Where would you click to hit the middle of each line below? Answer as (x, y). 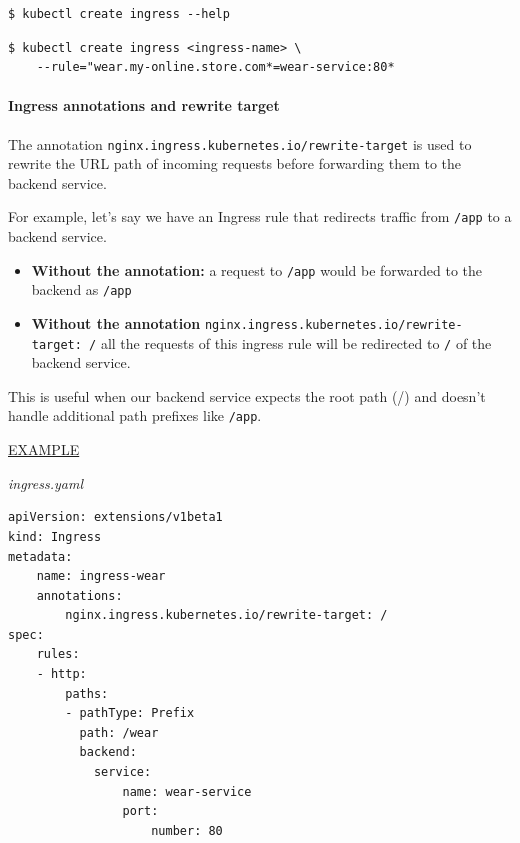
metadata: (40, 556)
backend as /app (81, 289)
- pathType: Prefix (130, 713)
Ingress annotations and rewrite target (144, 105)
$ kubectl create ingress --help (119, 14)
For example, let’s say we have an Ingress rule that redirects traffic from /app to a (260, 216)
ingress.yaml (45, 482)
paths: (87, 693)
